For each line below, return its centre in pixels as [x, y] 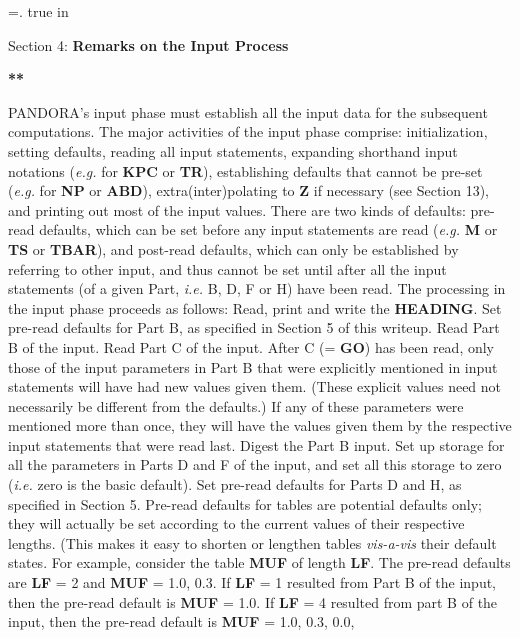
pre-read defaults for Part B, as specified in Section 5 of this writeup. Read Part [254, 327]
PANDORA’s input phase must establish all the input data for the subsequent [248, 111]
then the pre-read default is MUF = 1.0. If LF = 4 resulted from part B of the [253, 601]
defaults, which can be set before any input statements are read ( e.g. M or [268, 229]
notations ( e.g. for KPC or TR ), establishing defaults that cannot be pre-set [245, 170]
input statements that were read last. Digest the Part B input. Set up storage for [256, 444]
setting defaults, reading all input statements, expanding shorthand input [233, 150]
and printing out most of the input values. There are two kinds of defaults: [237, 209]
